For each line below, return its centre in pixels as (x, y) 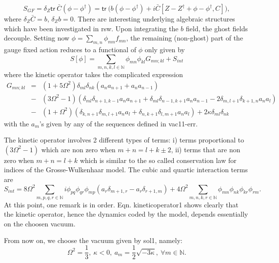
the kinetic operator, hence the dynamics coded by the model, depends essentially (126, 214)
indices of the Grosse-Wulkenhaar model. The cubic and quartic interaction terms (126, 170)
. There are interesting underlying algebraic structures (154, 19)
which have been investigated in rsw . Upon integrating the (91, 28)
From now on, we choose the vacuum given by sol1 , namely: (93, 240)
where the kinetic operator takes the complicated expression (94, 74)
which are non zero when (78, 149)
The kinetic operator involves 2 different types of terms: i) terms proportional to (124, 140)
